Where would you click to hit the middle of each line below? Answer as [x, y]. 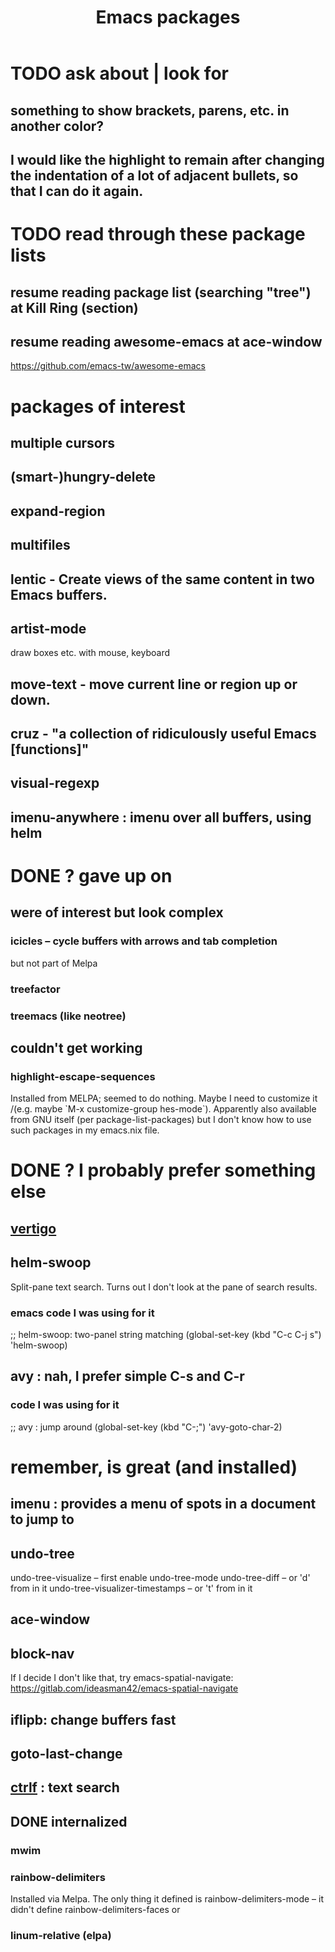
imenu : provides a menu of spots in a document [163, 1504]
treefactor [35, 989]
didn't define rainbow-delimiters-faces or [95, 1910]
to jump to [42, 1519]
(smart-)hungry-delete [83, 477]
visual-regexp [55, 783]
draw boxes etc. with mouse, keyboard [90, 653]
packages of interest [98, 406]
